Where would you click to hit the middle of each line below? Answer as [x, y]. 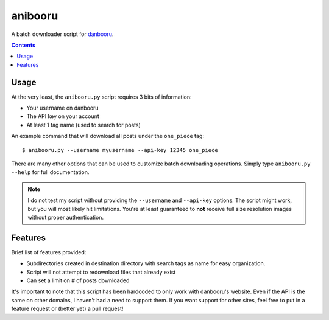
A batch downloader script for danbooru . [62, 34]
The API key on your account [63, 116]
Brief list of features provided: [49, 252]
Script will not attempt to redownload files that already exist [101, 272]
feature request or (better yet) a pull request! [67, 309]
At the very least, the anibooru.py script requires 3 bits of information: [101, 97]
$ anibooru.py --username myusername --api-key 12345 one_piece [120, 150]
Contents [23, 45]
